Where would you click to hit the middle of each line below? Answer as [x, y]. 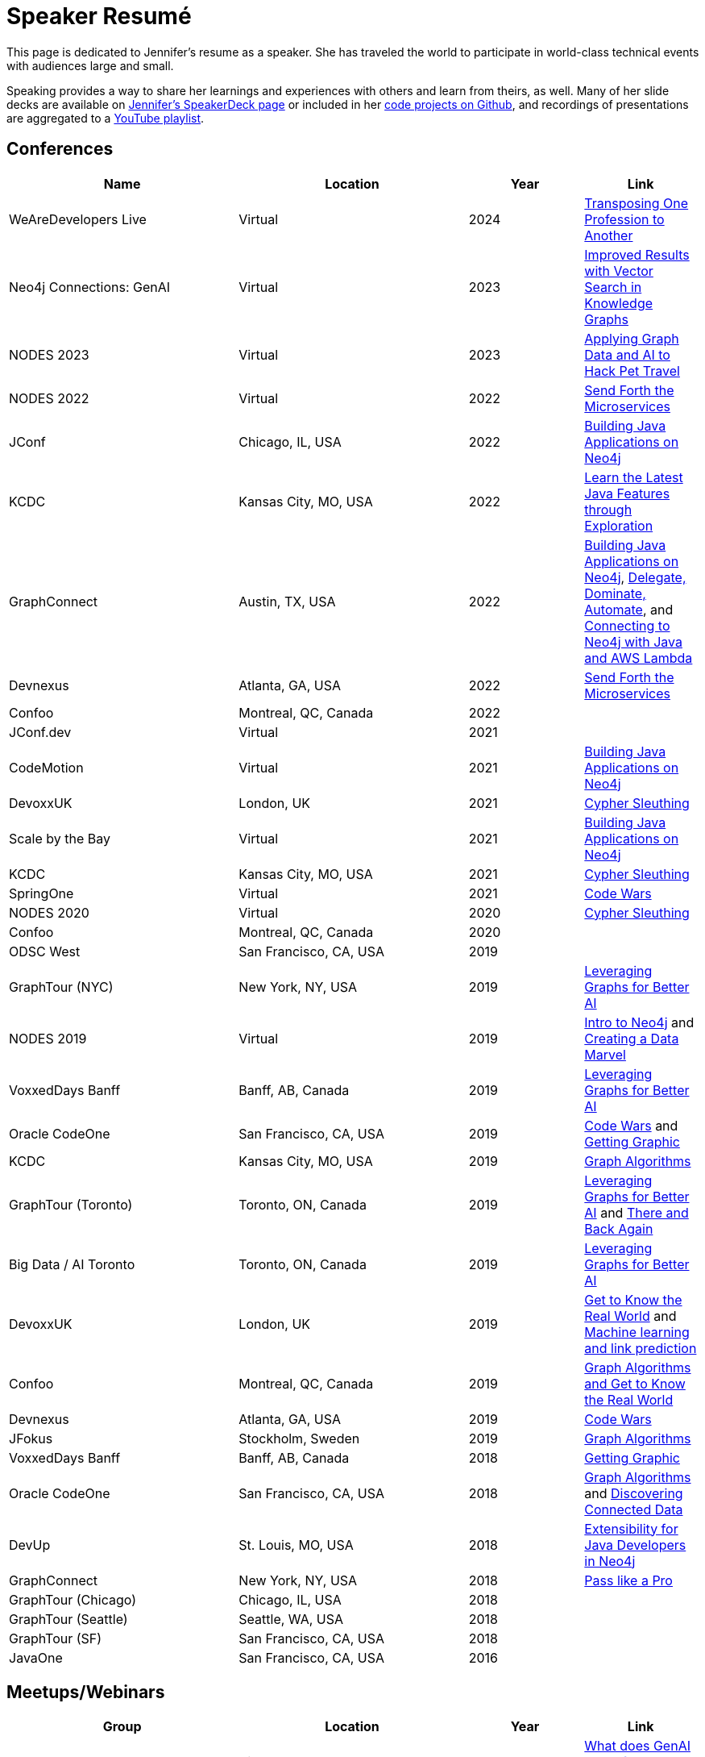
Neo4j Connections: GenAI [90, 287]
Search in [613, 287]
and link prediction [641, 1348]
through [608, 509]
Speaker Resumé [99, 16]
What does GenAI [637, 1746]
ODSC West [45, 951]
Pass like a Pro [628, 1580]
